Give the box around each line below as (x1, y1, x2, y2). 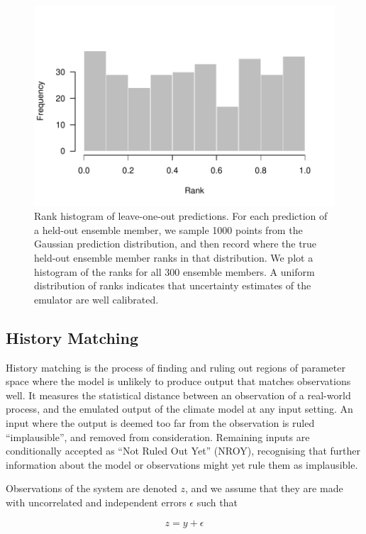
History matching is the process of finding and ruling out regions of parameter (6, 360, 345, 374)
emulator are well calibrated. (34, 291, 159, 306)
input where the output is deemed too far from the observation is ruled (6, 415, 315, 430)
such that (196, 494, 238, 509)
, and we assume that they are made (185, 481, 343, 496)
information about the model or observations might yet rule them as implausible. (6, 457, 358, 472)
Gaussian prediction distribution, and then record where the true (34, 236, 317, 251)
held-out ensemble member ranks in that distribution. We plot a (34, 250, 314, 265)
